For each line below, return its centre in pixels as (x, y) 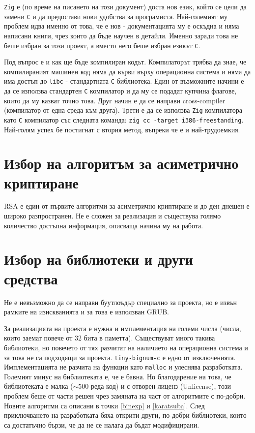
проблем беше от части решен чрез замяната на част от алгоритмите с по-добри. (125, 396)
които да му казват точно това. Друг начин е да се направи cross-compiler (115, 100)
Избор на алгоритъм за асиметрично (121, 163)
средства (31, 278)
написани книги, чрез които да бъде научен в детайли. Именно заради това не (121, 35)
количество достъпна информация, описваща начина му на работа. (104, 225)
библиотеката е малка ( (39, 386)
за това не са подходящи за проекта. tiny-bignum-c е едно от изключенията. (120, 357)
